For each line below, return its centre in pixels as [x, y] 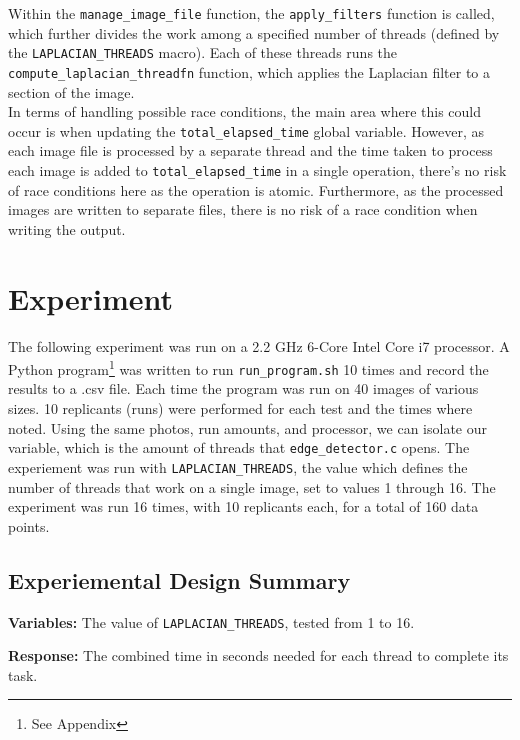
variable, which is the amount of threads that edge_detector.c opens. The [239, 447]
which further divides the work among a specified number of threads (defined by [254, 32]
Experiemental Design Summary [179, 579]
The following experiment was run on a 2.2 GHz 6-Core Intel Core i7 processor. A [259, 345]
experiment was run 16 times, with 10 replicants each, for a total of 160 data [243, 506]
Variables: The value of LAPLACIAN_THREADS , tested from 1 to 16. [211, 621]
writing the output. [67, 228]
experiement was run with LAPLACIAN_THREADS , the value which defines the [238, 466]
